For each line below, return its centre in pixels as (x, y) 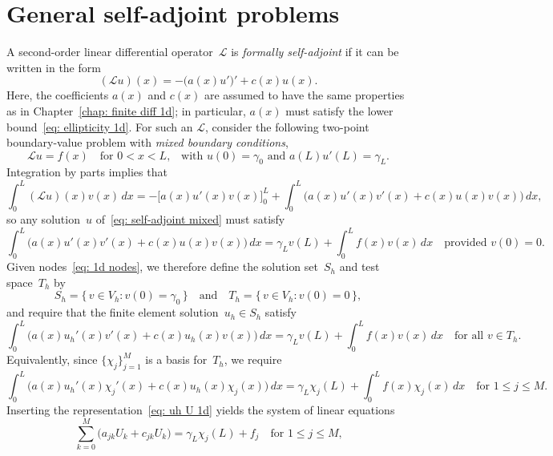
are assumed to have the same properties (304, 95)
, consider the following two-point (287, 126)
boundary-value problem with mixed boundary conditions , (147, 142)
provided (466, 243)
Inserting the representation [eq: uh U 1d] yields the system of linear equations (201, 410)
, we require (253, 359)
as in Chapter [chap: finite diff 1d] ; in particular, (126, 110)
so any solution (43, 219)
